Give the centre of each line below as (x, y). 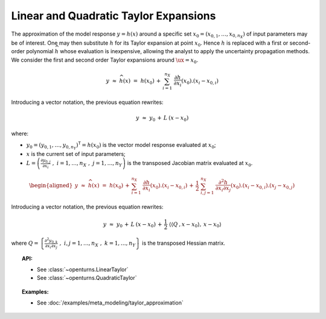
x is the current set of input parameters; (76, 153)
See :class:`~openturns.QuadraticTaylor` (87, 278)
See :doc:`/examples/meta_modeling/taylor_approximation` (110, 303)
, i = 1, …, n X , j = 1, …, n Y (87, 164)
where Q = (25, 243)
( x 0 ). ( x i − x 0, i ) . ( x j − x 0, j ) (263, 186)
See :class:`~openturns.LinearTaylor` (83, 269)
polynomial (40, 51)
